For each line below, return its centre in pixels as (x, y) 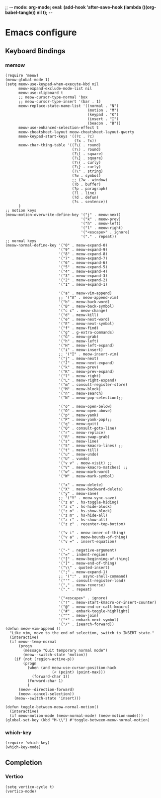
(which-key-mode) (23, 747)
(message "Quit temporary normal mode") (65, 650)
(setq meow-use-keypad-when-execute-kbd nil (52, 84)
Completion (24, 762)
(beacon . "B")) (104, 123)
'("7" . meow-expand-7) (83, 258)
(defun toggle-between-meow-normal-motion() (52, 707)
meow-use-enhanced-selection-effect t (58, 127)
